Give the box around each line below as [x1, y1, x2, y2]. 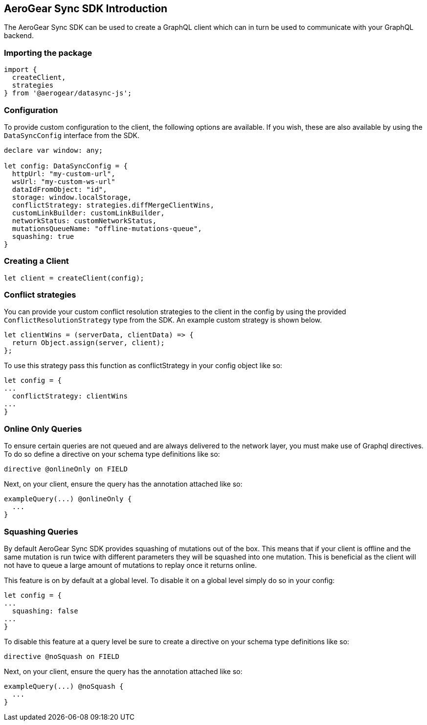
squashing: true [12, 232, 74, 240]
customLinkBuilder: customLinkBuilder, [12, 209, 165, 217]
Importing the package [4, 47, 92, 58]
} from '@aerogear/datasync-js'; [4, 89, 132, 97]
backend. [4, 31, 34, 40]
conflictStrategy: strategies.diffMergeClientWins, [12, 201, 214, 209]
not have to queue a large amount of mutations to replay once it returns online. [4, 561, 257, 569]
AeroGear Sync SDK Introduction [4, 2, 168, 15]
